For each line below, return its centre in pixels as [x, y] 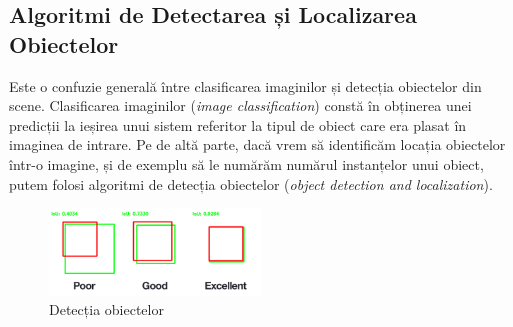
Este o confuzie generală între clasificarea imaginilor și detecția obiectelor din [245, 85]
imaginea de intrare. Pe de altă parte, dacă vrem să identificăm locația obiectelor [257, 144]
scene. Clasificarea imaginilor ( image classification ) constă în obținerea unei [240, 105]
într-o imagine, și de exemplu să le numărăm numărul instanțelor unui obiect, [246, 163]
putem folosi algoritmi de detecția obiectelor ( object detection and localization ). [251, 183]
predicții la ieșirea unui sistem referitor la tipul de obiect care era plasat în [238, 124]
